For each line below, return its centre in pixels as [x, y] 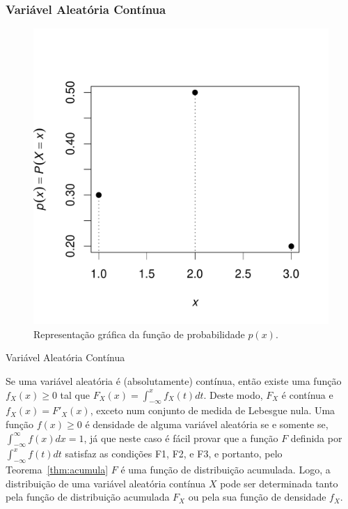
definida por [316, 438]
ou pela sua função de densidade [257, 497]
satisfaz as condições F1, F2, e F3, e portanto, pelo [174, 454]
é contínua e [307, 394]
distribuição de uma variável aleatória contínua [106, 483]
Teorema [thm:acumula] [57, 470]
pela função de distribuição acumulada [88, 497]
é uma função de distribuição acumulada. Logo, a [226, 470]
